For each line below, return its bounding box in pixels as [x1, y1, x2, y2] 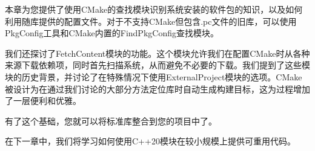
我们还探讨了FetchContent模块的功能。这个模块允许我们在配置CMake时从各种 [5, 47, 310, 59]
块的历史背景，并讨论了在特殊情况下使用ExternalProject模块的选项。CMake [5, 70, 302, 83]
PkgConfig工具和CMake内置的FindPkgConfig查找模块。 [5, 27, 219, 39]
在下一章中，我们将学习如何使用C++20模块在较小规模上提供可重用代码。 [5, 135, 296, 147]
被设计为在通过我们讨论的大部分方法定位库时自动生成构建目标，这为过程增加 [5, 82, 310, 95]
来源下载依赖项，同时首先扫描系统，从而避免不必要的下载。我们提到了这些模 [5, 59, 310, 71]
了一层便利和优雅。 [5, 94, 81, 107]
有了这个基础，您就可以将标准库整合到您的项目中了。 [5, 114, 217, 127]
